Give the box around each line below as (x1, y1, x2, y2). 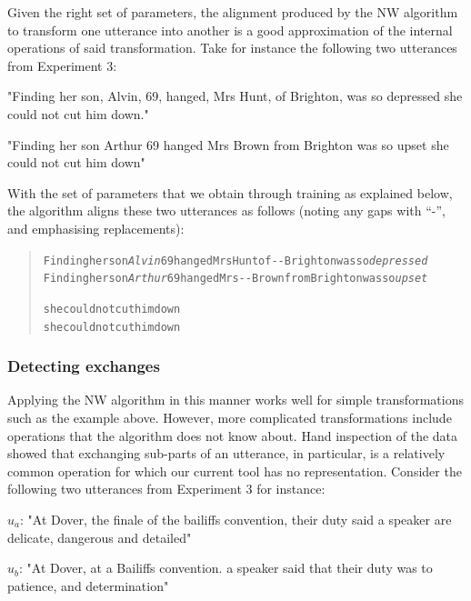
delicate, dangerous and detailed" (7, 527, 192, 546)
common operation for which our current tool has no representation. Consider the (7, 461, 462, 480)
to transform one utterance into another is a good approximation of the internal (7, 20, 453, 39)
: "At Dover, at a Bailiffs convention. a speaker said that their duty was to (19, 558, 433, 577)
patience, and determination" (7, 576, 169, 595)
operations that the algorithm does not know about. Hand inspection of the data (7, 426, 458, 445)
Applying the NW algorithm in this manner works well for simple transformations (7, 390, 464, 409)
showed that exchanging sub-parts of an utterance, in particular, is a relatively (7, 444, 446, 463)
